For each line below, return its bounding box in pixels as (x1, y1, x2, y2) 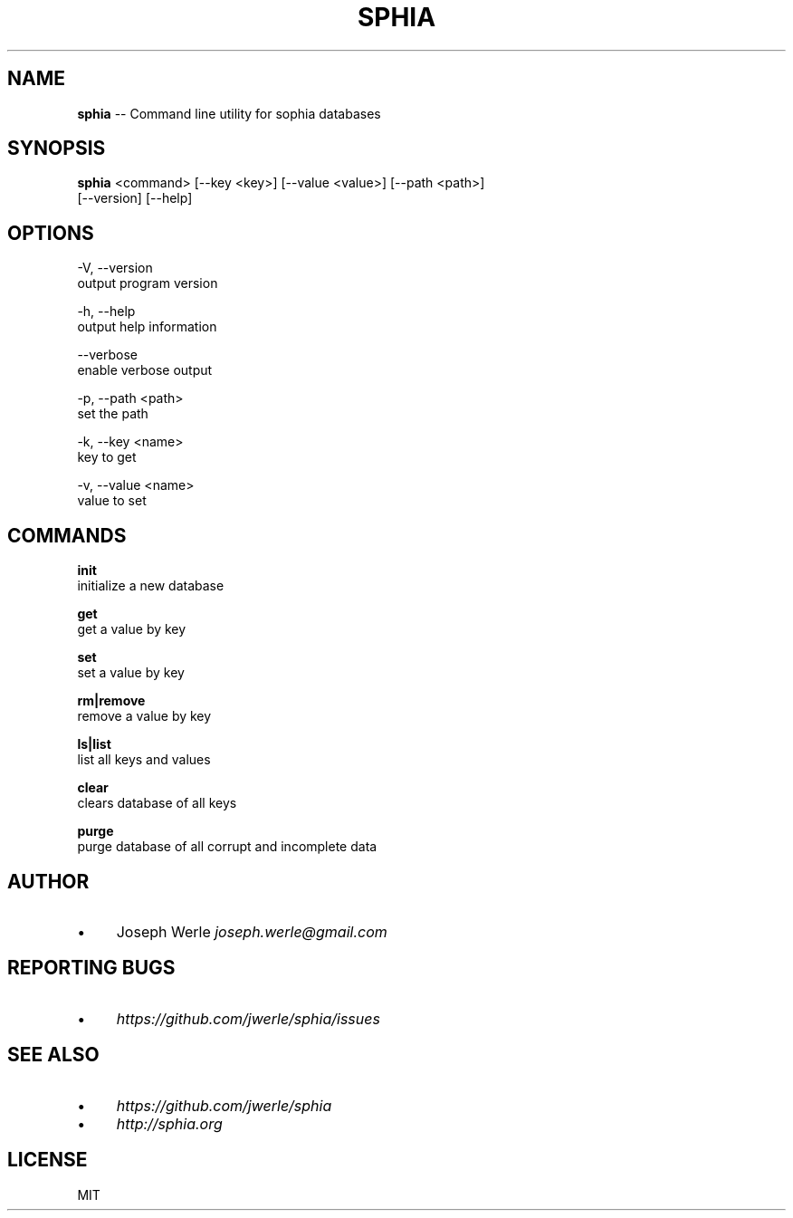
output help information (77, 319, 217, 335)
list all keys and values (77, 752, 211, 768)
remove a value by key (77, 708, 212, 724)
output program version (77, 275, 218, 292)
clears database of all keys (77, 795, 237, 811)
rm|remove (77, 693, 146, 709)
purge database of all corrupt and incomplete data (77, 839, 377, 855)
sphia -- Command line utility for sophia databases (77, 105, 381, 121)
